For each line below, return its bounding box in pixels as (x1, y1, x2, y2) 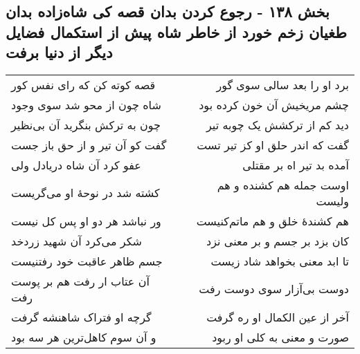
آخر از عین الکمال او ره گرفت (206, 308, 349, 325)
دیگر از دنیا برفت (6, 41, 113, 63)
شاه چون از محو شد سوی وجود (11, 96, 161, 113)
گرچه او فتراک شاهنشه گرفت (11, 308, 152, 325)
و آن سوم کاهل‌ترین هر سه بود (11, 328, 156, 345)
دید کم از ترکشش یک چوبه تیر (206, 116, 349, 133)
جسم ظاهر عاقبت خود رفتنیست (11, 252, 163, 269)
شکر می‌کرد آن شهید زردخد (11, 232, 142, 249)
